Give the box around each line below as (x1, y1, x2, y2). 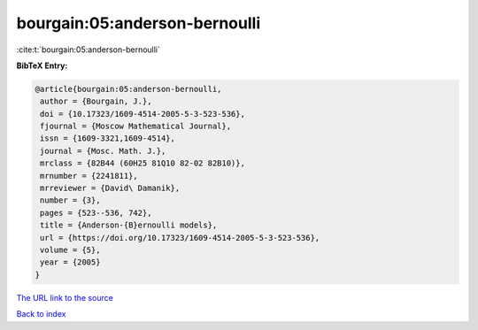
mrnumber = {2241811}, (40, 171, 139, 180)
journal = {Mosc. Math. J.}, (40, 146, 166, 156)
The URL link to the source (16, 292, 114, 303)
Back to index (16, 309, 66, 319)
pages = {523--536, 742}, (40, 208, 152, 218)
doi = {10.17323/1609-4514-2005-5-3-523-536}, (40, 109, 245, 119)
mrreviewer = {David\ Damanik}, (40, 183, 181, 194)
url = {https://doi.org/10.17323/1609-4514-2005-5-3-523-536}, (40, 233, 320, 242)
